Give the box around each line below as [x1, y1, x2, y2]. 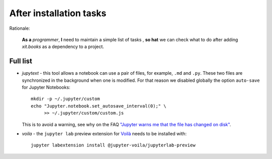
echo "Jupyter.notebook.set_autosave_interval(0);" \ [31, 103, 166, 109]
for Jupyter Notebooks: [22, 84, 71, 90]
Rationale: [9, 25, 30, 31]
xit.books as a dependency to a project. [22, 43, 104, 50]
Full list [9, 57, 32, 66]
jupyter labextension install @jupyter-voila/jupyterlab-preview [31, 142, 196, 148]
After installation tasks [9, 8, 107, 19]
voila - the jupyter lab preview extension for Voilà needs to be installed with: [22, 130, 187, 136]
